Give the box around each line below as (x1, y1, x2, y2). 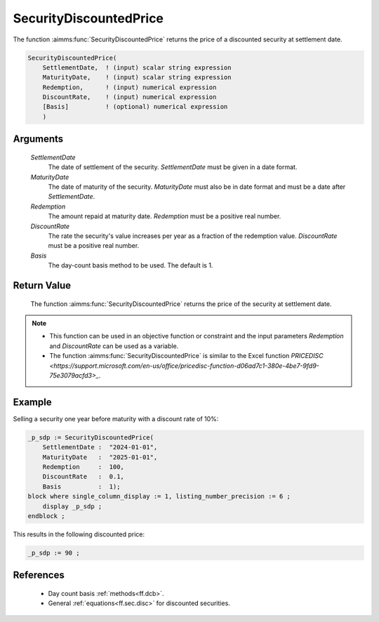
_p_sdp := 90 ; (27, 548, 80, 557)
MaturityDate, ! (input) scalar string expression (42, 74, 232, 81)
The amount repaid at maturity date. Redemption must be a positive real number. (48, 212, 281, 220)
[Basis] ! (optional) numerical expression (42, 102, 228, 111)
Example (13, 396, 52, 408)
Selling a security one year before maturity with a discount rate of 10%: (13, 414, 219, 423)
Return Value (13, 279, 72, 291)
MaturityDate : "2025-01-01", (42, 453, 158, 461)
